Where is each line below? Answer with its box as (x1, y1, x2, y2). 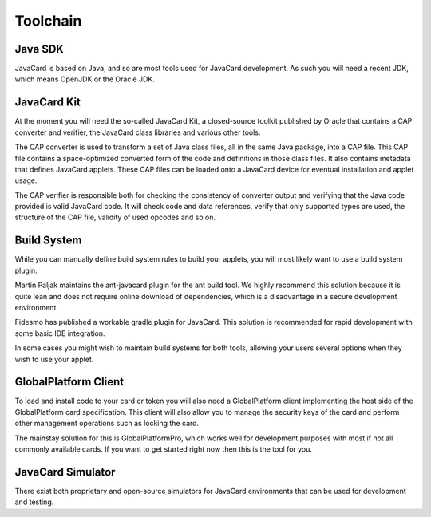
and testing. (14, 497, 54, 507)
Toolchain (14, 12, 82, 30)
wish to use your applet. (14, 354, 94, 364)
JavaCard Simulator (14, 465, 116, 479)
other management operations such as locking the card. (14, 419, 200, 428)
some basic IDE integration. (14, 328, 105, 338)
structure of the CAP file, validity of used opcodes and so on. (14, 212, 215, 223)
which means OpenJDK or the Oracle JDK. (14, 74, 155, 84)
